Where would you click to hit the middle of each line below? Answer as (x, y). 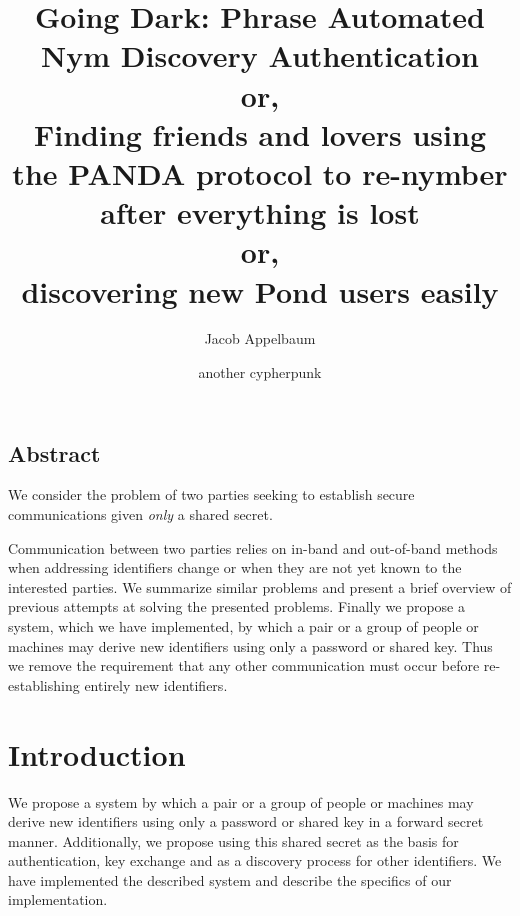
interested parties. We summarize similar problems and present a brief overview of (260, 586)
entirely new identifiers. (156, 684)
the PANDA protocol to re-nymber (260, 172)
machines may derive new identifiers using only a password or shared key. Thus (250, 645)
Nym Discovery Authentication (260, 55)
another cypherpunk (260, 372)
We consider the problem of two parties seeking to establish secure (211, 494)
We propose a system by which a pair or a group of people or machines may (241, 801)
